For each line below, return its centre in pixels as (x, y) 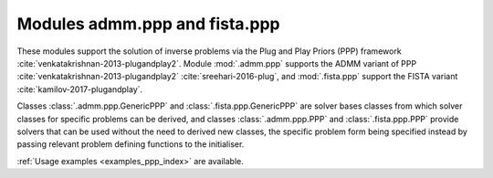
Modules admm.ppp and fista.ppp (148, 24)
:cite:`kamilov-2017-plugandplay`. (80, 89)
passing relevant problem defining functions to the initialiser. (131, 144)
